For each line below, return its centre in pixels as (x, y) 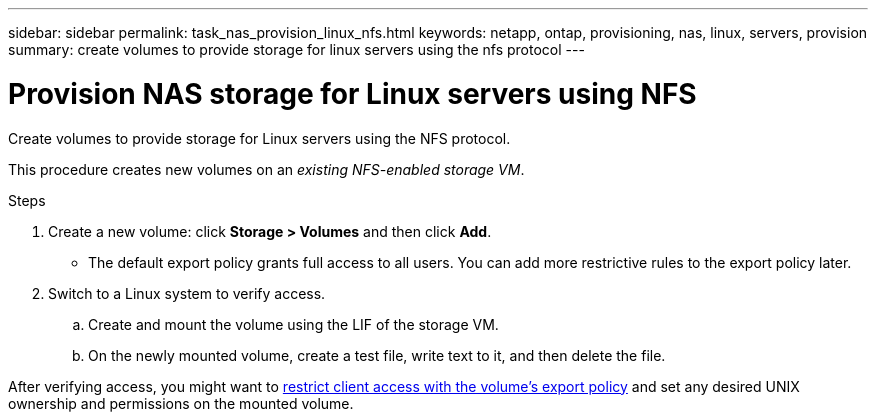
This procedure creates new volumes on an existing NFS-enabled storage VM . (266, 169)
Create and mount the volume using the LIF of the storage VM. (293, 324)
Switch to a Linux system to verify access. (187, 293)
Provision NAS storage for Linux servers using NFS (352, 93)
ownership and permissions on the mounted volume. (181, 403)
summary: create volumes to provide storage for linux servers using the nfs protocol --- (296, 49)
